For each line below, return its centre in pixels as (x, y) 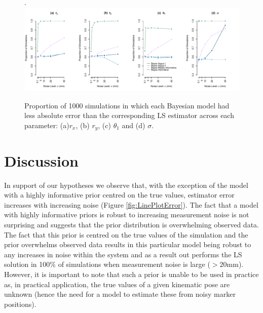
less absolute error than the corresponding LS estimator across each (129, 115)
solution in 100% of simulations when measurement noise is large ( (107, 264)
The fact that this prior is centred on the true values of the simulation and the (126, 234)
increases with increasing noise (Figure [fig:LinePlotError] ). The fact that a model (131, 204)
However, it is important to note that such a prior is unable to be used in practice (131, 274)
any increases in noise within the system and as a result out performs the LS (123, 254)
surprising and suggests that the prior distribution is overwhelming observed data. (131, 224)
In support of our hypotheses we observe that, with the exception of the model (126, 185)
